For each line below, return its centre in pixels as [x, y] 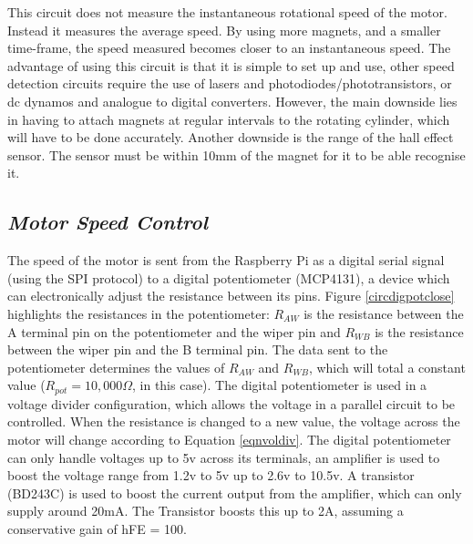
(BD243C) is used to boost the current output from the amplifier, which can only [235, 493]
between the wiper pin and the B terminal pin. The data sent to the [198, 349]
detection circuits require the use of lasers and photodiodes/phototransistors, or [230, 83]
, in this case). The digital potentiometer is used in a [279, 385]
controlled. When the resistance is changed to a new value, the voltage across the [234, 421]
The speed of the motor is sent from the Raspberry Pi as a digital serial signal [226, 260]
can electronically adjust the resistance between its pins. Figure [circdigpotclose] [231, 296]
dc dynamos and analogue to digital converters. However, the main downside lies [232, 101]
